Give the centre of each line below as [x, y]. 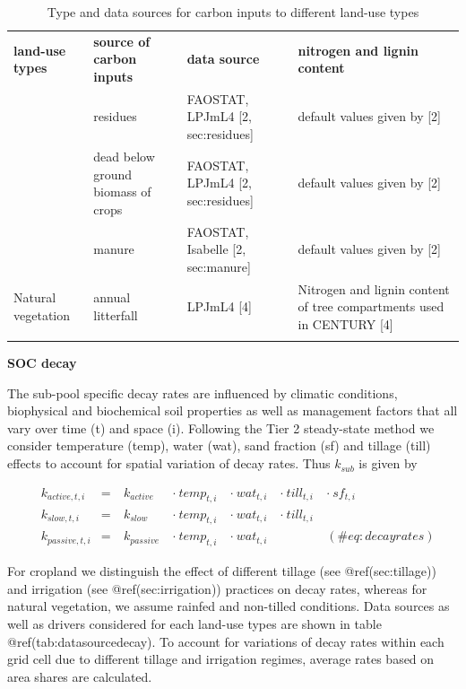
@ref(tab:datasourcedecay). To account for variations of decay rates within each [226, 641]
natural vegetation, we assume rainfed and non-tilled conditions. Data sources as [229, 606]
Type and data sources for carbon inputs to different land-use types [233, 12]
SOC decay [42, 363]
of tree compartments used [371, 306]
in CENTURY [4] [345, 323]
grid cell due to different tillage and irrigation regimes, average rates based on [221, 659]
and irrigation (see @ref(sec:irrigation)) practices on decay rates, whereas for [217, 588]
